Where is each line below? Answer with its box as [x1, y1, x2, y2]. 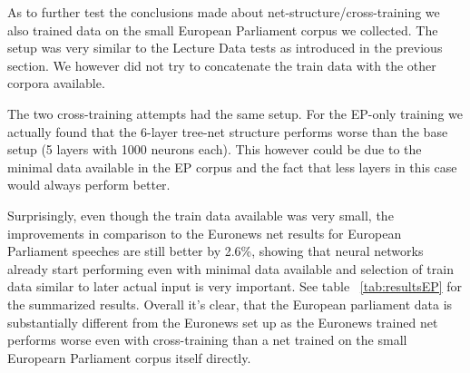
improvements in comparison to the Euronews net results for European [7, 223, 402, 242]
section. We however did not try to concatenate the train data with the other [7, 55, 436, 74]
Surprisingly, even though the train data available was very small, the [7, 205, 394, 224]
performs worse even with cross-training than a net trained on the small [7, 330, 407, 349]
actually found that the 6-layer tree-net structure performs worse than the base [7, 122, 448, 141]
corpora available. [7, 74, 105, 93]
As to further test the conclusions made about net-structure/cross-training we [7, 3, 440, 21]
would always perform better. [7, 175, 171, 194]
